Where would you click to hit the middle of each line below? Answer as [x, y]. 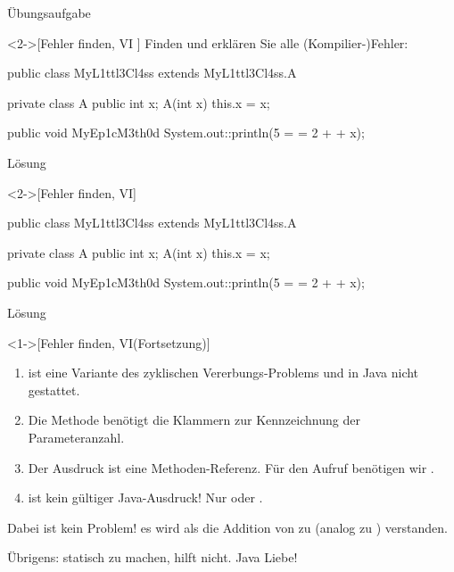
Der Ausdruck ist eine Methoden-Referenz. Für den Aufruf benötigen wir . [231, 467]
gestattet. [54, 390]
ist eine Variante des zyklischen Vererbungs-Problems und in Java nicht [223, 373]
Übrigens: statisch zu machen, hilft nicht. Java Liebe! [153, 557]
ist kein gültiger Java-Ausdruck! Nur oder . [145, 497]
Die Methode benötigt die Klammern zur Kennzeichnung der [194, 420]
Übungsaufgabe [49, 12]
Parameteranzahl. [76, 437]
